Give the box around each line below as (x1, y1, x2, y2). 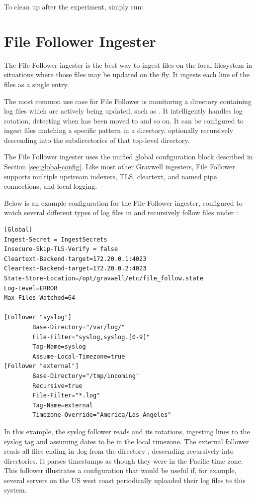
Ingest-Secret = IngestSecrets (4, 236, 107, 243)
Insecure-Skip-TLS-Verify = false (4, 246, 118, 253)
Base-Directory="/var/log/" (32, 323, 125, 331)
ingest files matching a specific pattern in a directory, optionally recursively (4, 125, 233, 135)
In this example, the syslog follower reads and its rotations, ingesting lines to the (4, 426, 250, 436)
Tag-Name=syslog (32, 343, 86, 351)
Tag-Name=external (32, 401, 93, 409)
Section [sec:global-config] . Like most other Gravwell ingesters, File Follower (4, 161, 235, 172)
